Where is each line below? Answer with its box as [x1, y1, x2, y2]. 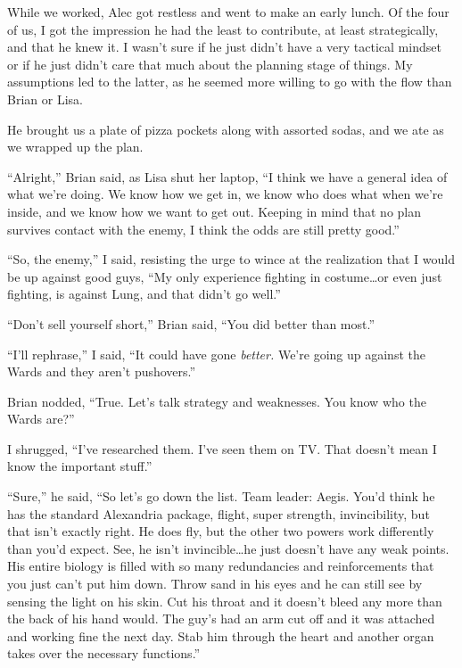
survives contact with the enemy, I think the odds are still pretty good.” [7, 219, 400, 238]
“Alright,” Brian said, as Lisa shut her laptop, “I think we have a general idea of [7, 167, 448, 186]
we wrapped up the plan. [7, 137, 144, 156]
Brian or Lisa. [7, 89, 83, 108]
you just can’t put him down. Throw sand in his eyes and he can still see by [7, 574, 423, 593]
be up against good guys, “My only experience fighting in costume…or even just [7, 267, 442, 285]
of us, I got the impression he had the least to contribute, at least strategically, [7, 20, 439, 38]
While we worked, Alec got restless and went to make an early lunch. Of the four [7, 3, 450, 21]
